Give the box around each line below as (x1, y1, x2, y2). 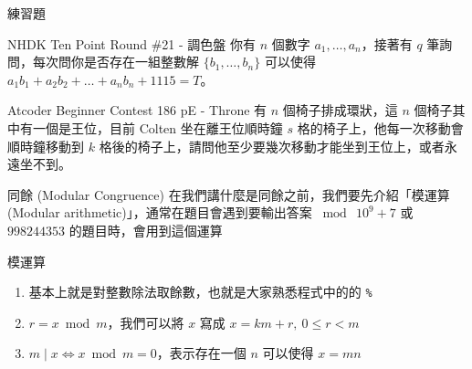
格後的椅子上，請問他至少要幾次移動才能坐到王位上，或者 (99, 136, 445, 155)
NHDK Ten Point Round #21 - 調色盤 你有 (7, 34, 257, 53)
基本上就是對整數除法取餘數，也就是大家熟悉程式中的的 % (28, 282, 372, 301)
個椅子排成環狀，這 (282, 100, 398, 120)
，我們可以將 (107, 312, 184, 332)
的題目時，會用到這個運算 (68, 220, 223, 239)
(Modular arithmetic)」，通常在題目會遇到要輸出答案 (7, 203, 312, 222)
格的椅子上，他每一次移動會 (297, 118, 464, 137)
